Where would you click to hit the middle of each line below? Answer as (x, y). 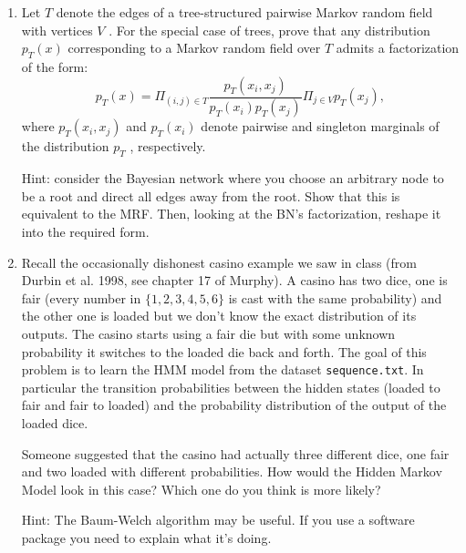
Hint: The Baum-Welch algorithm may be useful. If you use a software (218, 520)
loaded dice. (55, 423)
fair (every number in (81, 297)
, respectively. (168, 146)
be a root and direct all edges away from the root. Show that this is (211, 195)
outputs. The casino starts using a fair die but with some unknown (208, 333)
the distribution (65, 146)
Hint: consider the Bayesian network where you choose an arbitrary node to (233, 178)
